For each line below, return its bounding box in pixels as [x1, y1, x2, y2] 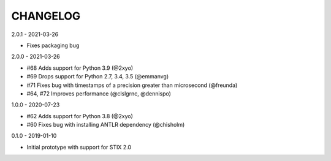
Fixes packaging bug [26, 42, 80, 49]
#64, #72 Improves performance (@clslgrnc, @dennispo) [26, 89, 172, 97]
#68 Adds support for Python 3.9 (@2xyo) [26, 64, 134, 72]
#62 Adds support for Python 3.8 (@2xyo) [26, 112, 133, 119]
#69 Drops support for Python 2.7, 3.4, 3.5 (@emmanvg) [26, 73, 169, 80]
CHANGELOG [11, 9, 81, 23]
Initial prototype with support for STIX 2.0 [26, 143, 132, 151]
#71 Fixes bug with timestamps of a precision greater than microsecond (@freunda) [26, 81, 238, 89]
